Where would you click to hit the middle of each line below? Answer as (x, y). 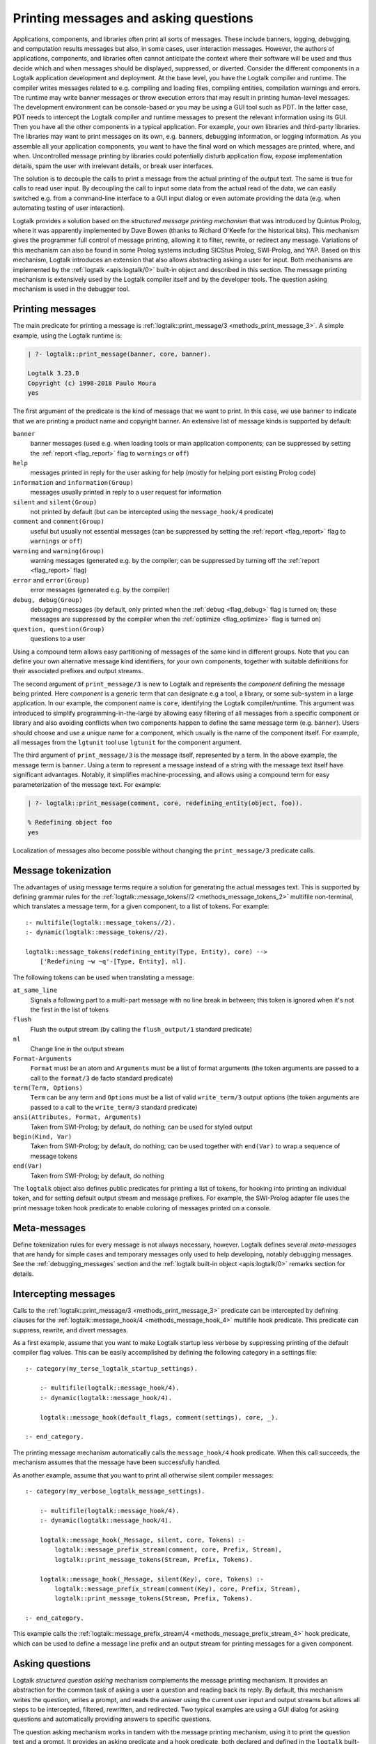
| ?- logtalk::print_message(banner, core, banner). (119, 354)
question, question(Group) (59, 629)
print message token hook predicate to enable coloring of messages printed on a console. (142, 1208)
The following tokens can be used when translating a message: (103, 977)
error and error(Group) (51, 580)
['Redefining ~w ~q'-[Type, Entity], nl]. (113, 962)
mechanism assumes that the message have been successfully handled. (117, 1462)
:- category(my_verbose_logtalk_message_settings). (115, 1491)
